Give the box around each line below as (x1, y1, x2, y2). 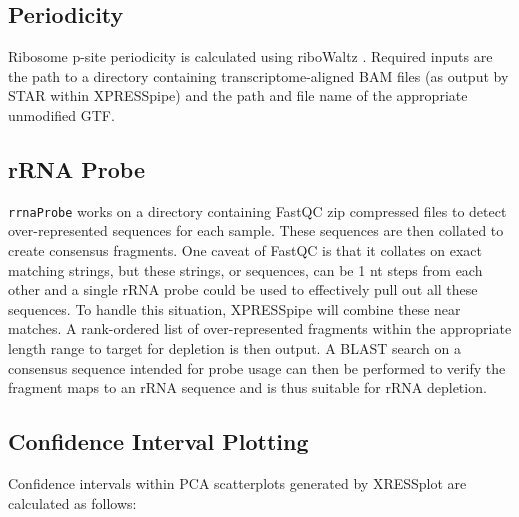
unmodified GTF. (8, 104, 115, 125)
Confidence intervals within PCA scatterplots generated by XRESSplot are (8, 472, 467, 493)
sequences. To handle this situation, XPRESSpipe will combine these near (8, 298, 461, 319)
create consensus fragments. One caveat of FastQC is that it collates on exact (8, 240, 483, 261)
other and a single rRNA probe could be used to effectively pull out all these (8, 279, 478, 300)
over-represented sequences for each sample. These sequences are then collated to (8, 220, 504, 241)
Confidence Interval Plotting (8, 426, 309, 457)
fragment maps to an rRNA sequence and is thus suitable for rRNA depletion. (8, 377, 487, 398)
